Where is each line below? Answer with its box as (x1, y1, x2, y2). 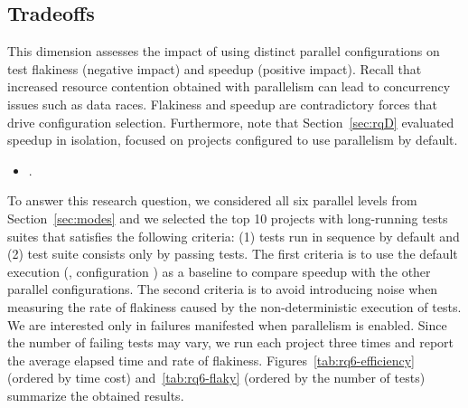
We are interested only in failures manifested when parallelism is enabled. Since (7, 315, 447, 334)
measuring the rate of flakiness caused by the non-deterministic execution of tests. (7, 297, 462, 316)
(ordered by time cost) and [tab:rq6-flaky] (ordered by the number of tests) (7, 368, 426, 387)
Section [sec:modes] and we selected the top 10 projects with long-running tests (7, 208, 448, 227)
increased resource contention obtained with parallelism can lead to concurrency (7, 77, 451, 96)
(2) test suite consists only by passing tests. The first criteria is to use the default (7, 244, 458, 263)
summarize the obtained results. (7, 385, 184, 404)
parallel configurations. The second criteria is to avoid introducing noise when (7, 280, 438, 299)
